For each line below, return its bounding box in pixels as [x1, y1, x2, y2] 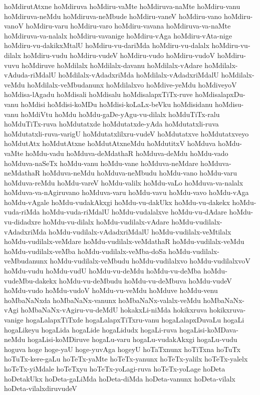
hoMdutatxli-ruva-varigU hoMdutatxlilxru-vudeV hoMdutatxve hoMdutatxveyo [4, 128, 249, 138]
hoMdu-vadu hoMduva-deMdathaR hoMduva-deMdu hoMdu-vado [25, 147, 228, 158]
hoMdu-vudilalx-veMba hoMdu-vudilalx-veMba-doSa [4, 245, 166, 256]
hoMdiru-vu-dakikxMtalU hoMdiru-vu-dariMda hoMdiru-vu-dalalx [4, 40, 209, 50]
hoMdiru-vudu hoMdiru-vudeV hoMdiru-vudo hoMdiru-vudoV [23, 49, 215, 60]
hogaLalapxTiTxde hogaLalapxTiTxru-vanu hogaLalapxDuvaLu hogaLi [26, 314, 244, 324]
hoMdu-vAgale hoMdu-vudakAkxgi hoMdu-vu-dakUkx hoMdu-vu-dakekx [4, 196, 230, 207]
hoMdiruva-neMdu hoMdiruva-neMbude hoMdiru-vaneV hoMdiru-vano [4, 10, 222, 21]
